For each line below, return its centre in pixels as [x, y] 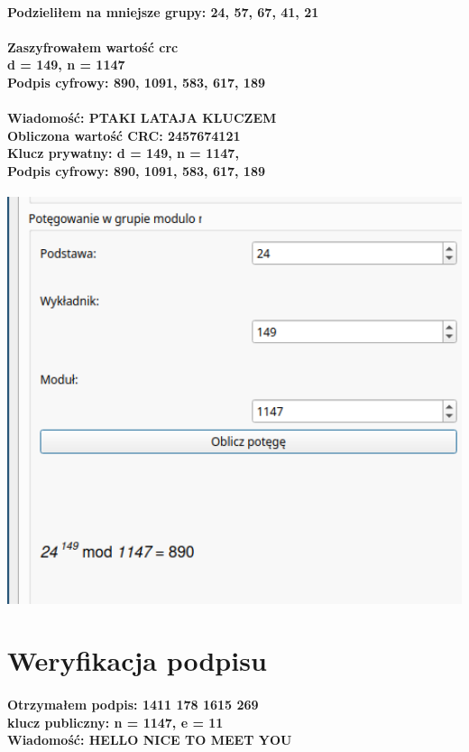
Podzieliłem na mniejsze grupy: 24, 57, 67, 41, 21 [163, 11]
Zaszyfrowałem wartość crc [93, 46]
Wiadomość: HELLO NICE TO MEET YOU [150, 740]
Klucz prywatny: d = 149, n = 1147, [123, 153]
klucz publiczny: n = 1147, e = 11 [115, 722]
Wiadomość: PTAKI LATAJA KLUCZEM [142, 118]
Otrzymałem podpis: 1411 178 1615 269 [133, 705]
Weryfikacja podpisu [137, 660]
